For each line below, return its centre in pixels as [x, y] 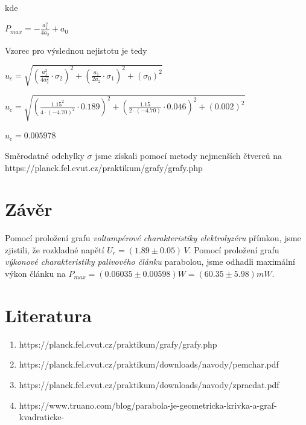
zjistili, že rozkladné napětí [55, 249]
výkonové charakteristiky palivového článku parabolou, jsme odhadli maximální [150, 261]
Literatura [48, 315]
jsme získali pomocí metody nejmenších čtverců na [189, 155]
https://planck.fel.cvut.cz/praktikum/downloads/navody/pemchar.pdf [149, 364]
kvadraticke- [42, 417]
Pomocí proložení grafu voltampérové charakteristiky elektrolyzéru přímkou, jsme [153, 238]
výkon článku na [35, 274]
